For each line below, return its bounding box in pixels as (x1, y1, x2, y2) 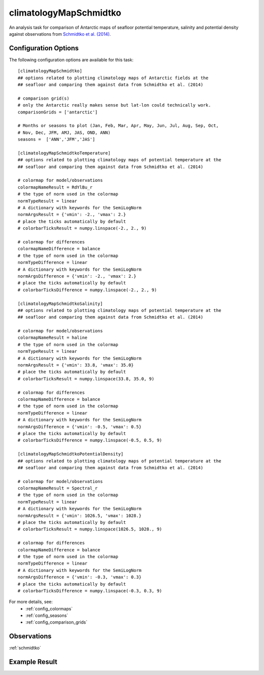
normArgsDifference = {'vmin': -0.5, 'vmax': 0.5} (18, 424, 142, 430)
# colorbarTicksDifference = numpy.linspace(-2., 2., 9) (18, 287, 157, 293)
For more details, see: (9, 599, 53, 605)
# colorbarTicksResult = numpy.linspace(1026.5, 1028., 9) (18, 526, 162, 532)
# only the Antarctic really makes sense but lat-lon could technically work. (18, 103, 211, 108)
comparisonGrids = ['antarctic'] (18, 109, 98, 115)
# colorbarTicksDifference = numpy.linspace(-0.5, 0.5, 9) (18, 437, 162, 443)
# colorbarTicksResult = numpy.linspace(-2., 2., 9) (18, 225, 147, 231)
